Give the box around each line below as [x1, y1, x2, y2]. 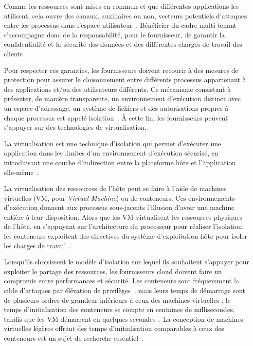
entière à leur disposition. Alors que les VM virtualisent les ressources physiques [4, 211, 242, 222]
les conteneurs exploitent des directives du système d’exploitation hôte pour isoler [4, 231, 248, 241]
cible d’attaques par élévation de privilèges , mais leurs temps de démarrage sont [4, 285, 246, 295]
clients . [4, 48, 28, 58]
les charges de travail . [4, 240, 72, 250]
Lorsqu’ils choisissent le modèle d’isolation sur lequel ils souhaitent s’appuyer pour [4, 257, 249, 267]
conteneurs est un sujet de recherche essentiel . [4, 333, 144, 343]
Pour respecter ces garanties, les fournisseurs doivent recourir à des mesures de [4, 65, 238, 75]
